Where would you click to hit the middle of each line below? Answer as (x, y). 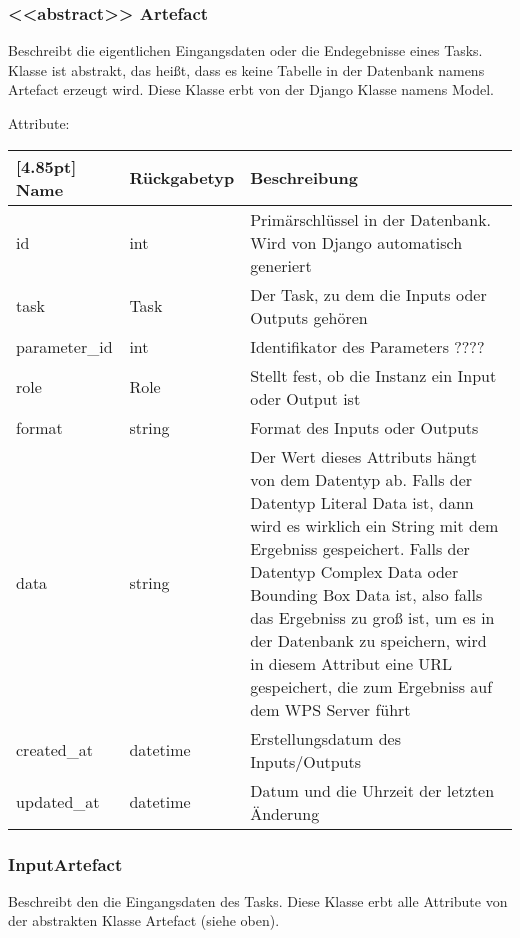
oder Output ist (305, 398)
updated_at (58, 802)
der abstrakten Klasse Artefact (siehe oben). (144, 920)
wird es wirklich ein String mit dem (374, 525)
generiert (281, 265)
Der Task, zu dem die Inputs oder (368, 294)
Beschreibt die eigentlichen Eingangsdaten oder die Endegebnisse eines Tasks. (245, 50)
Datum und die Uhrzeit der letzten (372, 790)
